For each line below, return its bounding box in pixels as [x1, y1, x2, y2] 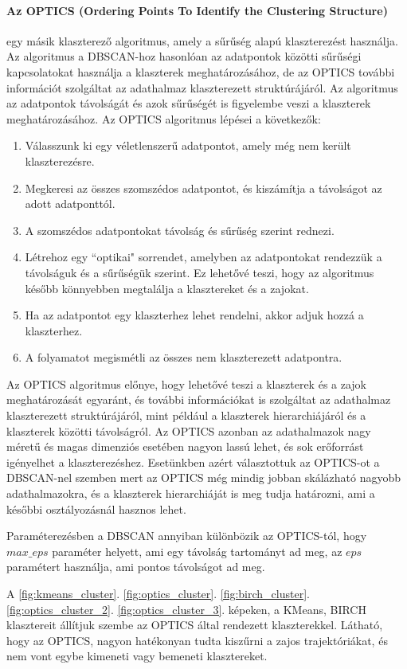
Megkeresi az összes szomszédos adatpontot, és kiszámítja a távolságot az [25, 179, 382, 196]
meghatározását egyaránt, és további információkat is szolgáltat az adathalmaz [6, 391, 391, 408]
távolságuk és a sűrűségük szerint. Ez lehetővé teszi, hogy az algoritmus [25, 264, 374, 280]
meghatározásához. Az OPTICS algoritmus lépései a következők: [6, 110, 321, 127]
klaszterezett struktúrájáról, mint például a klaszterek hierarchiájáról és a [6, 407, 366, 424]
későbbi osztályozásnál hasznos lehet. [6, 500, 186, 517]
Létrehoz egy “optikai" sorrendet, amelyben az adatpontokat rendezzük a [25, 248, 382, 265]
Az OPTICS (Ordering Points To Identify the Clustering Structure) [6, 2, 388, 18]
